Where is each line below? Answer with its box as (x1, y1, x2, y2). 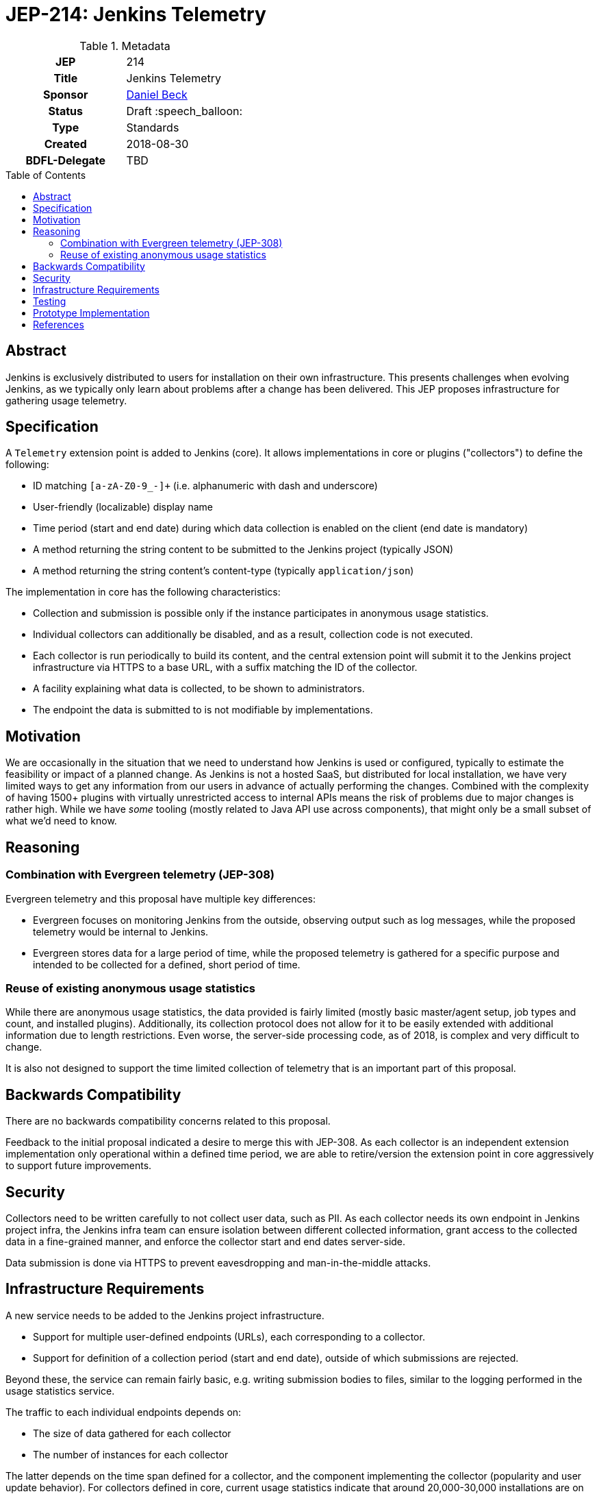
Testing (33, 295, 66, 307)
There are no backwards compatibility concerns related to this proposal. (5, 1115, 331, 1127)
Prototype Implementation (33, 306, 150, 319)
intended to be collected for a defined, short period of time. (33, 958, 301, 970)
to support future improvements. (5, 1160, 152, 1172)
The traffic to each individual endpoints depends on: (5, 1406, 242, 1418)
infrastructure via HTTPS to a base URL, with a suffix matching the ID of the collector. (33, 661, 418, 674)
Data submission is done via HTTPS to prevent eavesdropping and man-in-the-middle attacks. (5, 1256, 431, 1269)
